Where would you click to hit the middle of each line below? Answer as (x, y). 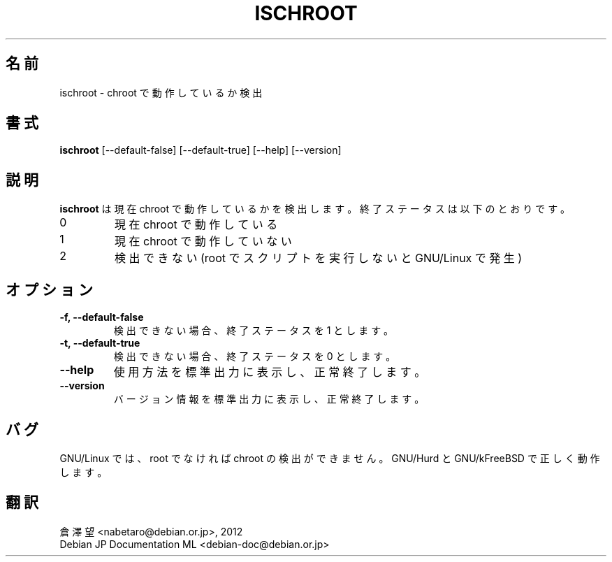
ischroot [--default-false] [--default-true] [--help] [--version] (201, 150)
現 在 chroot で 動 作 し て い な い (203, 242)
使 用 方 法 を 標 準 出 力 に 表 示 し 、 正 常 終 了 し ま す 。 (270, 372)
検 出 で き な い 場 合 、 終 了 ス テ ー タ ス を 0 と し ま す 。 (255, 356)
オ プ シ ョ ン (49, 289)
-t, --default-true (100, 343)
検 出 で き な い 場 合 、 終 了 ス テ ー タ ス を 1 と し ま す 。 (254, 331)
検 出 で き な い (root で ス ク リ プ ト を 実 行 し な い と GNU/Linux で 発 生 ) (318, 258)
